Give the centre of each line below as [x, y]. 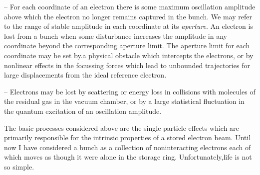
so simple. [19, 166]
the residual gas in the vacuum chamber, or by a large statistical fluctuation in [124, 101]
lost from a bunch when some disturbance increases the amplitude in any [116, 36]
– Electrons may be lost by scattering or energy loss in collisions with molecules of [130, 91]
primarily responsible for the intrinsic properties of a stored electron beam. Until [128, 137]
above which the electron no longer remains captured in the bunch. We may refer [128, 16]
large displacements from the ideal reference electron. [85, 75]
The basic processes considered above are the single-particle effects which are [122, 128]
